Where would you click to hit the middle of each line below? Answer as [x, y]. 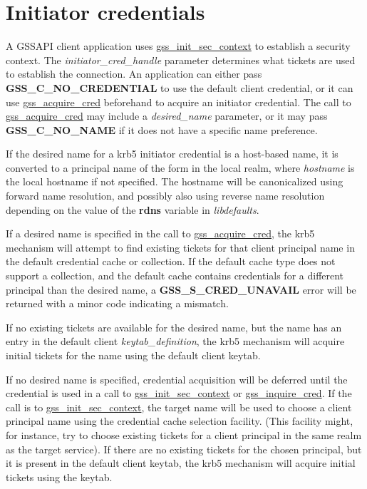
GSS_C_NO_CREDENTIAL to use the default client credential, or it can [180, 87]
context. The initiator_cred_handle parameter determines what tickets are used [181, 60]
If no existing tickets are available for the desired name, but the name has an [174, 327]
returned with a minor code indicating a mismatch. [117, 303]
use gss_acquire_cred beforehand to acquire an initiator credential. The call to [179, 102]
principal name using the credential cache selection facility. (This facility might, [180, 421]
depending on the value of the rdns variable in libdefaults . [133, 209]
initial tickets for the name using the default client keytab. [133, 355]
